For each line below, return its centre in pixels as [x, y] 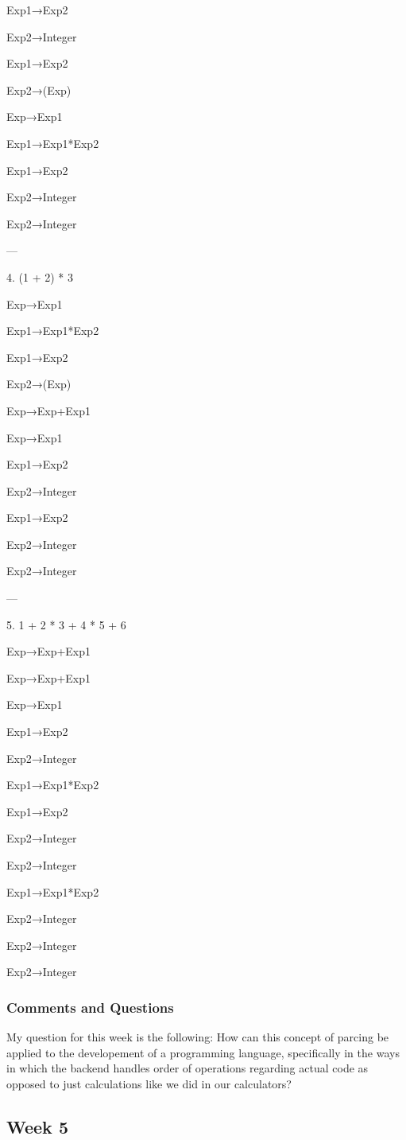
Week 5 [37, 1126]
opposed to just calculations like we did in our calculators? [149, 1083]
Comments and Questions [90, 1007]
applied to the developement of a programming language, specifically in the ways [203, 1052]
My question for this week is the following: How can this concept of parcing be [198, 1037]
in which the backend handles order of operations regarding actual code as [188, 1068]
